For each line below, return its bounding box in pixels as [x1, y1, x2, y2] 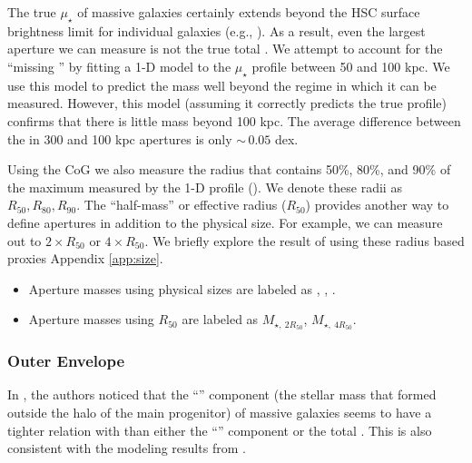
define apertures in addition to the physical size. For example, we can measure [7, 212, 443, 231]
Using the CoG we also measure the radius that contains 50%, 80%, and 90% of [7, 160, 451, 179]
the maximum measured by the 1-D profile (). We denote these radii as [7, 177, 402, 196]
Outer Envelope [7, 350, 125, 372]
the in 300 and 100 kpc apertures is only [7, 129, 232, 148]
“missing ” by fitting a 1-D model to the [7, 56, 231, 75]
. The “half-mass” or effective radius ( [76, 195, 287, 214]
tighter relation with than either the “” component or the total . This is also [7, 420, 432, 439]
